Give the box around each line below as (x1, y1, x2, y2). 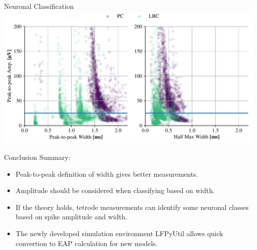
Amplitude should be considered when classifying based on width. (15, 185, 215, 196)
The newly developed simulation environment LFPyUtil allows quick (15, 228, 223, 238)
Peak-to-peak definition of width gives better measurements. (15, 168, 198, 179)
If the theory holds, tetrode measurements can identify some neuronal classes (15, 201, 249, 212)
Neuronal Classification (4, 1, 74, 11)
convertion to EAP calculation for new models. (15, 238, 158, 248)
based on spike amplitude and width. (15, 211, 128, 222)
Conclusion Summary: (4, 151, 71, 162)
